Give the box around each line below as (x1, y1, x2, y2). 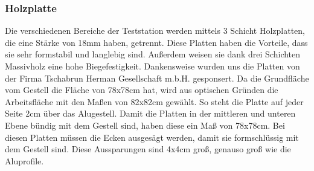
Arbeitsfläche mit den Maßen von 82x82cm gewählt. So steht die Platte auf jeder (5, 95, 304, 108)
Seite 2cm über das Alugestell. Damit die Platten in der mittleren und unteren (5, 107, 296, 120)
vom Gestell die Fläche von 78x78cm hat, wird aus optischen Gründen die (5, 83, 278, 96)
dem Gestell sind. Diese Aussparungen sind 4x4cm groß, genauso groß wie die (5, 143, 291, 155)
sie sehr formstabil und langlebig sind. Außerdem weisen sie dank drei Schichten (5, 48, 301, 60)
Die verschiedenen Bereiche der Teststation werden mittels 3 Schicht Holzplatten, (5, 24, 306, 37)
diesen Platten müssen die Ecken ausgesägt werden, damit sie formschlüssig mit (5, 131, 299, 143)
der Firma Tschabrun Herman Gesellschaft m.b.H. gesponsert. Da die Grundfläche (5, 71, 309, 84)
